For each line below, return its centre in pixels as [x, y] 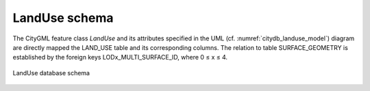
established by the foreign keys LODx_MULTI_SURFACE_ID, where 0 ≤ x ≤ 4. [120, 57]
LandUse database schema [51, 73]
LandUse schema [63, 18]
